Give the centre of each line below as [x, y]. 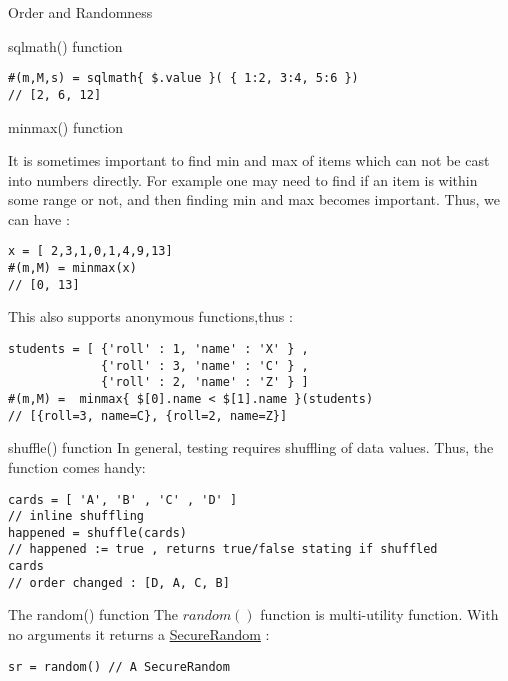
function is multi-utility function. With [379, 614]
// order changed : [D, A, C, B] [119, 582]
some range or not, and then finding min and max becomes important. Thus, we [254, 199]
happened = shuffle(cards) [97, 532]
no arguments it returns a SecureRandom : [139, 634]
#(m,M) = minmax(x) [72, 268]
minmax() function [66, 126]
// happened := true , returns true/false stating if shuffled [223, 549]
